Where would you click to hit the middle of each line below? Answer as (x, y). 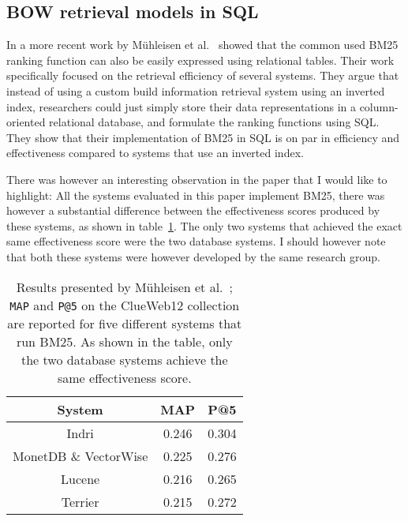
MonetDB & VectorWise (80, 455)
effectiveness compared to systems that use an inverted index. (155, 153)
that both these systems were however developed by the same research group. (193, 256)
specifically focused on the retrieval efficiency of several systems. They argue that (203, 75)
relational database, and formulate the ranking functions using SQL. (214, 122)
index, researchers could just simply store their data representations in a (181, 106)
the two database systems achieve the (125, 359)
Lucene (80, 478)
